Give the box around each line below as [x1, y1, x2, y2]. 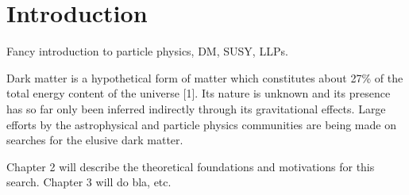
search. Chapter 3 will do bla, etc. [6, 174, 172, 190]
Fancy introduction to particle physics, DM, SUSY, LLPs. [6, 43, 288, 59]
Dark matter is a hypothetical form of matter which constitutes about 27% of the [6, 69, 403, 86]
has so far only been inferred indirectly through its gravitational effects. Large [6, 100, 386, 117]
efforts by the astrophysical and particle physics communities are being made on [6, 116, 396, 132]
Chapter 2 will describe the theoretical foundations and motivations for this [6, 158, 375, 174]
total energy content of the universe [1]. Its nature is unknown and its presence [6, 85, 391, 101]
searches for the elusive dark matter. [6, 132, 183, 148]
